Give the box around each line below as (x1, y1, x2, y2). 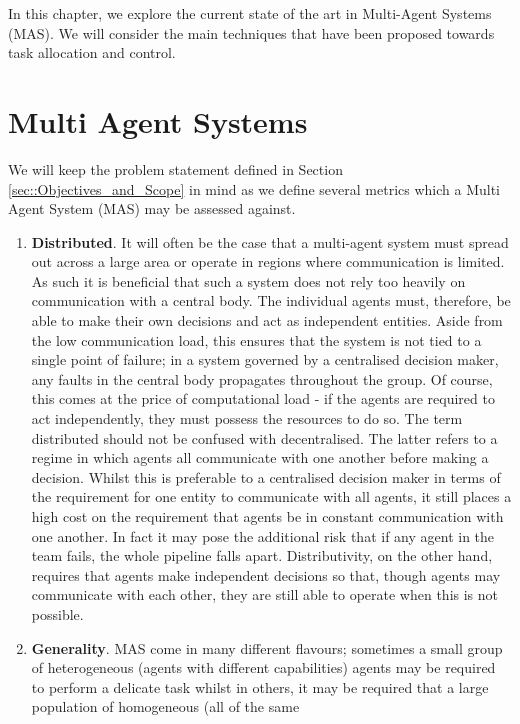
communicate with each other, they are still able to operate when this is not (31, 584, 498, 605)
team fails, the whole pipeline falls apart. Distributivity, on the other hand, (31, 545, 493, 566)
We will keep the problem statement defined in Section (8, 158, 343, 179)
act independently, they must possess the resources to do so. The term (31, 408, 463, 429)
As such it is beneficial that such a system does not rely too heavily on (31, 270, 466, 291)
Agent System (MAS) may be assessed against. (8, 198, 296, 219)
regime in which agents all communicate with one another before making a (31, 447, 489, 468)
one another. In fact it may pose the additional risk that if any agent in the (31, 525, 495, 546)
